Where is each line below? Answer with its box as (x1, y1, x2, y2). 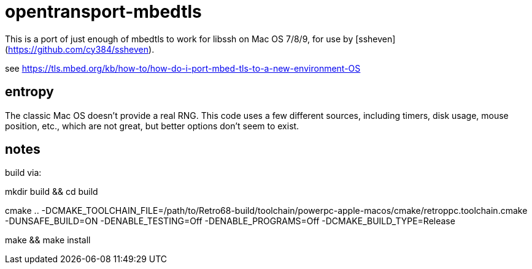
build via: (5, 167, 42, 178)
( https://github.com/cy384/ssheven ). (5, 44, 155, 55)
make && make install (5, 235, 91, 246)
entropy (5, 84, 54, 100)
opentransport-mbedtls (5, 1, 202, 22)
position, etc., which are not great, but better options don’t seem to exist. (5, 120, 299, 131)
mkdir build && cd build (5, 186, 98, 197)
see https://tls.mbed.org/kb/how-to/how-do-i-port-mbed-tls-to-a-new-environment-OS (5, 63, 361, 74)
